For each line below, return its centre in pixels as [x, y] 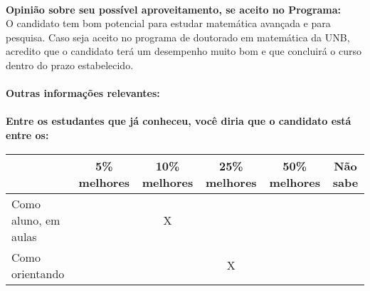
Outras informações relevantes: [83, 93]
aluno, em [36, 220]
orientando [38, 273]
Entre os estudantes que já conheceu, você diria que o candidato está [179, 121]
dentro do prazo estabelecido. [70, 65]
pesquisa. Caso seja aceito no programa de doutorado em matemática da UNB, [178, 37]
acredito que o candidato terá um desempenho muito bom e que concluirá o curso [184, 51]
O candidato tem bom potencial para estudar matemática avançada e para [168, 23]
